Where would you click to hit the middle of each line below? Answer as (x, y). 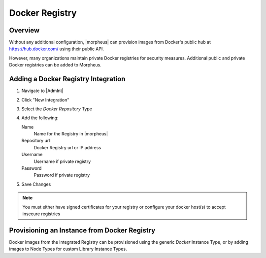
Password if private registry (62, 175)
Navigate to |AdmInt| (42, 91)
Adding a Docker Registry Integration (67, 79)
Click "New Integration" (45, 100)
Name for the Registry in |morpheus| (71, 134)
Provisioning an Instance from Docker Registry (82, 230)
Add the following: (40, 118)
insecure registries (41, 214)
